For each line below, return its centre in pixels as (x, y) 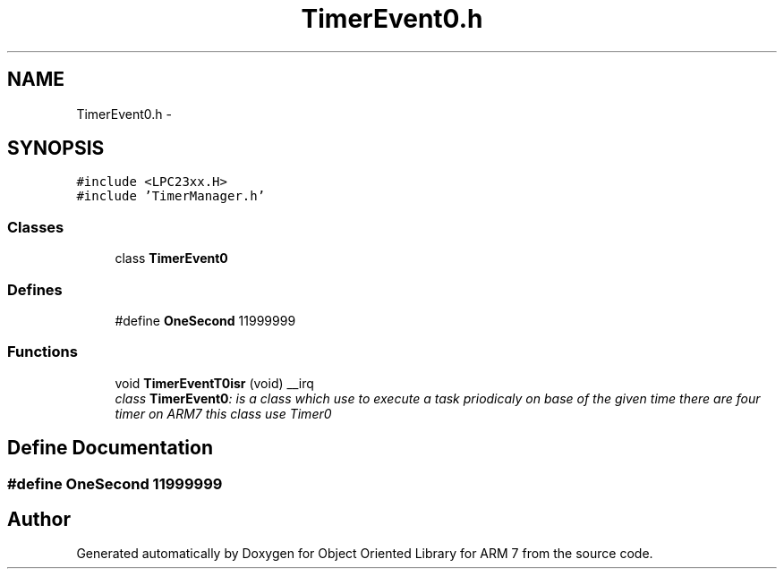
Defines (35, 289)
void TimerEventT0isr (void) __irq (214, 383)
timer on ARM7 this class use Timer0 (223, 413)
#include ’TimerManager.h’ (171, 196)
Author (39, 519)
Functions (43, 352)
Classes (36, 227)
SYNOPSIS (56, 148)
